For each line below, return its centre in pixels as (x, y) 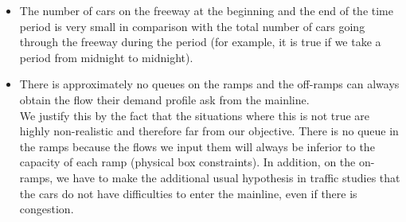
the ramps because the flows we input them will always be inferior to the (197, 146)
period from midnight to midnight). (106, 57)
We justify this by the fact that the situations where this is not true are (195, 115)
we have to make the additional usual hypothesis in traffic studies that (228, 177)
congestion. (47, 209)
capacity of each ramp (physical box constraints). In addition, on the (187, 162)
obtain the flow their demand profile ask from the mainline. (164, 99)
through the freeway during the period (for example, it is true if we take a (200, 42)
